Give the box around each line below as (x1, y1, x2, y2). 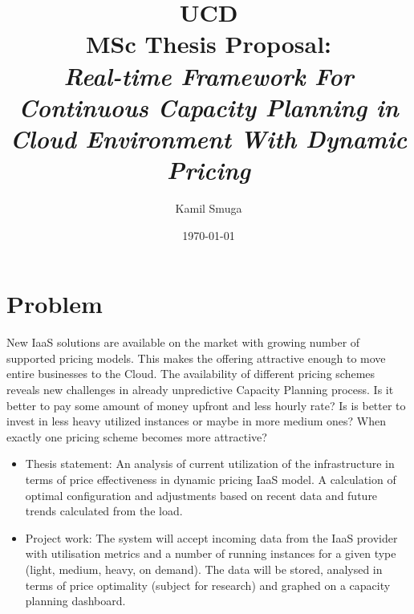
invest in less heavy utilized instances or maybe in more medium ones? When (6, 413, 386, 429)
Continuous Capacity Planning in (18, 90, 399, 124)
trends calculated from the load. (25, 502, 183, 519)
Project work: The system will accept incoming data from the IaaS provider (25, 529, 398, 546)
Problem (6, 287, 103, 320)
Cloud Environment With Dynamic (10, 121, 408, 155)
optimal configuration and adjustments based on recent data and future (25, 486, 378, 503)
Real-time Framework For (63, 59, 354, 92)
